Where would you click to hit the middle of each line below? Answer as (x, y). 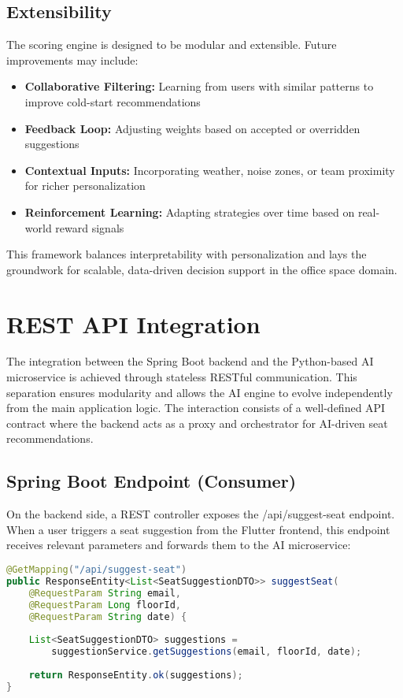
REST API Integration (133, 323)
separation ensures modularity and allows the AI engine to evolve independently (200, 392)
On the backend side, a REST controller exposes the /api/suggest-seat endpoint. (201, 514)
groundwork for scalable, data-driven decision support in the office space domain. (202, 269)
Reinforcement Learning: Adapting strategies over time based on (190, 212)
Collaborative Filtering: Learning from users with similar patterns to (199, 86)
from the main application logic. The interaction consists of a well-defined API (196, 408)
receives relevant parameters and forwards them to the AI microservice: (179, 545)
